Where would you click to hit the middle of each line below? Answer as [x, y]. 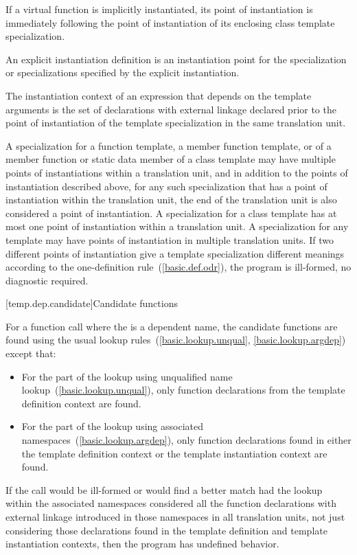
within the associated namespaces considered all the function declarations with [171, 503]
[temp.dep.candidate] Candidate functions [92, 303]
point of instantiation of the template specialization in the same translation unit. [176, 123]
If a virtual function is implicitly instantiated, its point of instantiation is [159, 9]
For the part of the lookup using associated [112, 426]
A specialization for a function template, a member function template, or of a [169, 145]
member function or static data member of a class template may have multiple [171, 159]
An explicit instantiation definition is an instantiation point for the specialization [176, 59]
